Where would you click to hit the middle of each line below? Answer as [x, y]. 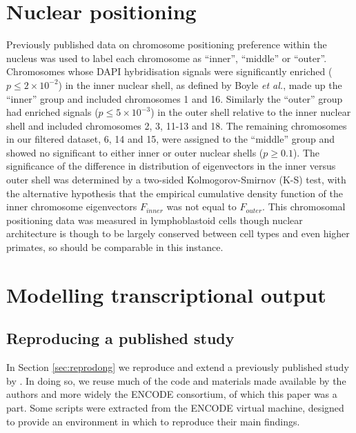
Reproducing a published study [120, 338]
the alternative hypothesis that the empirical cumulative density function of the [175, 193]
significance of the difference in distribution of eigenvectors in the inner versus [171, 166]
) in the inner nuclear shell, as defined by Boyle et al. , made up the [200, 84]
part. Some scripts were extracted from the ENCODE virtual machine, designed [175, 407]
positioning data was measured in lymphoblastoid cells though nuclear [155, 220]
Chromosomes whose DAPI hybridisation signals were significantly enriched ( [169, 71]
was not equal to [201, 207]
